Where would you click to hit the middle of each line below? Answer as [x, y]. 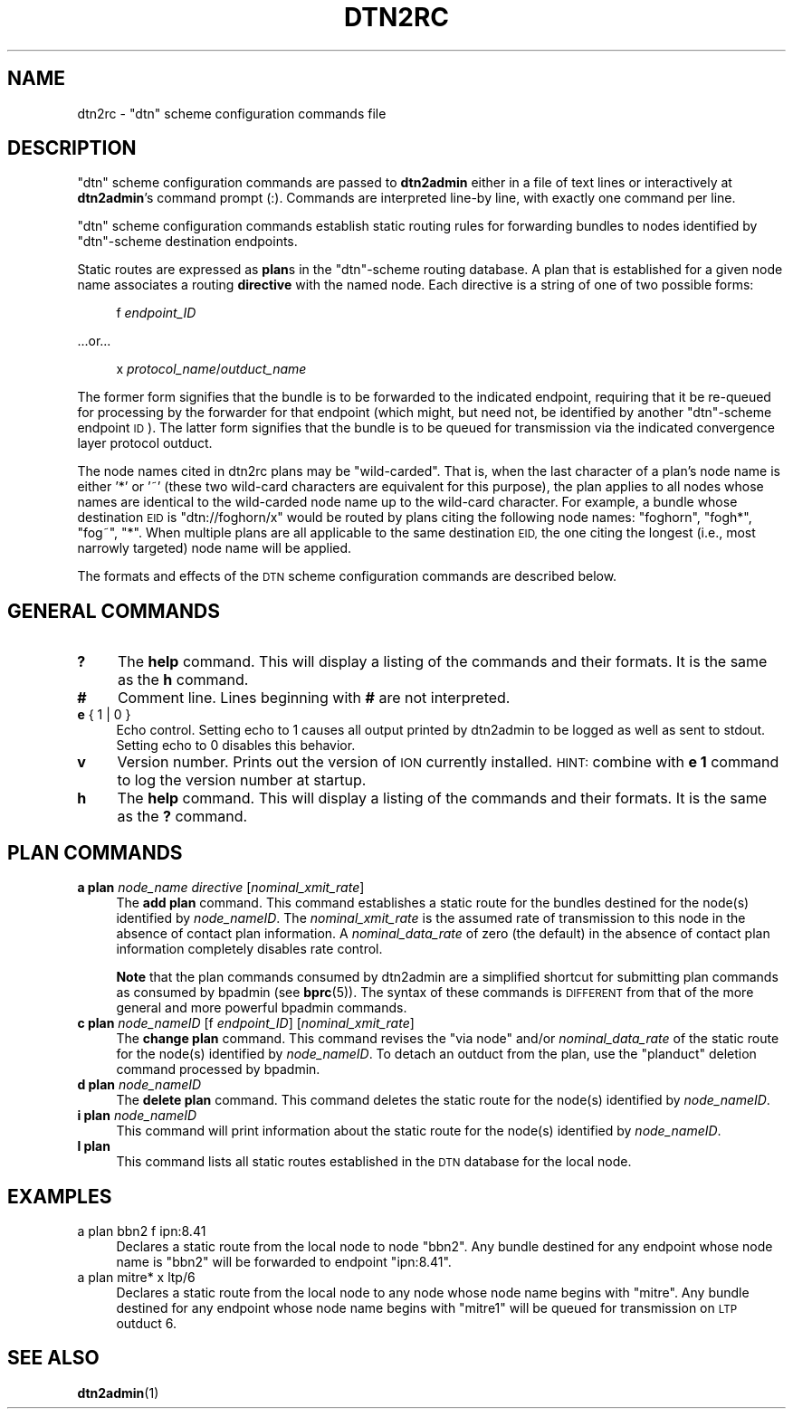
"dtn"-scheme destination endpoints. [187, 242]
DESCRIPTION [72, 148]
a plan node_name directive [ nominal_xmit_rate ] [221, 888]
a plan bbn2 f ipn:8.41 [142, 1231]
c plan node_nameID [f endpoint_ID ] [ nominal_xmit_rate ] [246, 1023]
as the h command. [183, 680]
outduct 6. [147, 1323]
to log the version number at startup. [242, 780]
